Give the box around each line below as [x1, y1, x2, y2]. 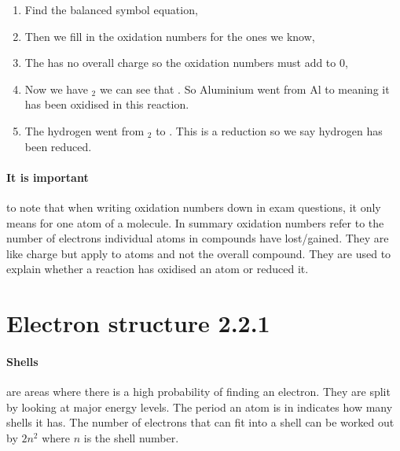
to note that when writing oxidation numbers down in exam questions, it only [6, 198, 381, 215]
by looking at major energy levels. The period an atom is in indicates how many [6, 398, 393, 415]
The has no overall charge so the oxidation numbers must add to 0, [24, 54, 348, 71]
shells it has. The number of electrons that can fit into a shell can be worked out [6, 414, 394, 431]
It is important [6, 168, 89, 185]
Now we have [24, 80, 88, 97]
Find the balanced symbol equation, [24, 2, 198, 17]
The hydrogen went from [24, 122, 145, 139]
